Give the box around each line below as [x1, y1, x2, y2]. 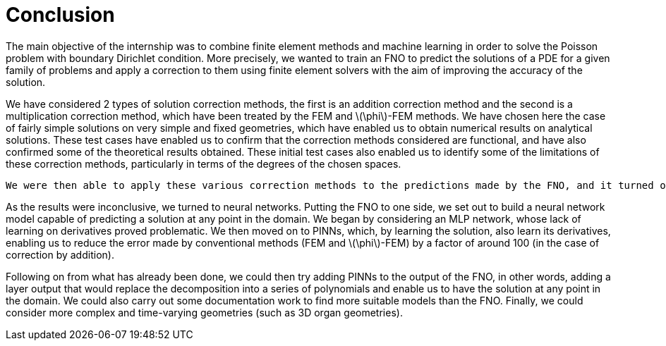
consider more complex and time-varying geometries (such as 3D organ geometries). [6, 306, 403, 319]
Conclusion [6, 3, 115, 27]
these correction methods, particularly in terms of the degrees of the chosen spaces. [6, 157, 401, 170]
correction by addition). [6, 248, 114, 261]
